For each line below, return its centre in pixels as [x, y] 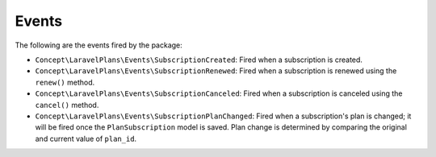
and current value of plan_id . [86, 138]
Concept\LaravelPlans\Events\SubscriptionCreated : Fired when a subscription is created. [199, 60]
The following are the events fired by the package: [99, 45]
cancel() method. [67, 105]
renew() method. [65, 82]
